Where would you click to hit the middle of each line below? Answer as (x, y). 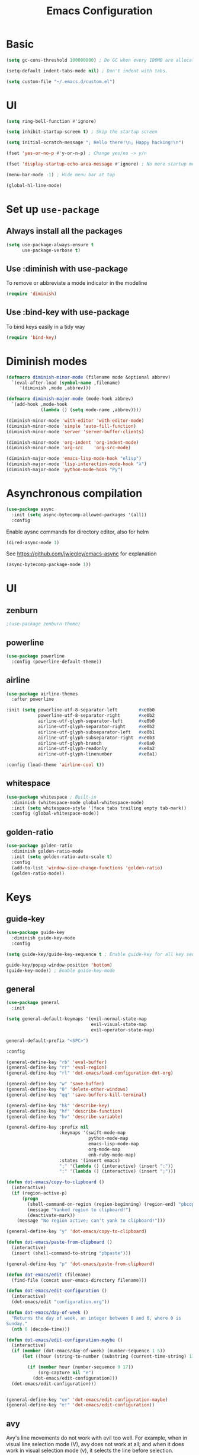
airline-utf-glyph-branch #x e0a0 (96, 743)
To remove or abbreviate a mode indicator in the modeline (77, 283)
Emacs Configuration (99, 11)
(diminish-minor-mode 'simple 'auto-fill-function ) (71, 426)
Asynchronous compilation (74, 493)
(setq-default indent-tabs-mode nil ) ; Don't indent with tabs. (87, 71)
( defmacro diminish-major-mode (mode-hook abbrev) (70, 399)
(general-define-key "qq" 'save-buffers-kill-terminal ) (76, 1095)
